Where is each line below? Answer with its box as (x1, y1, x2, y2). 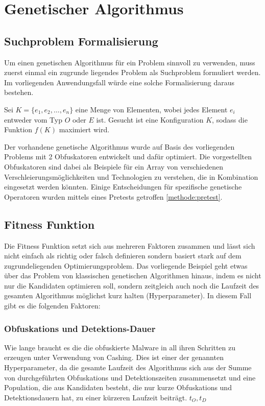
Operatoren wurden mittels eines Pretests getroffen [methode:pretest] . (4, 191, 223, 202)
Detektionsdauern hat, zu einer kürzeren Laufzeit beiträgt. (4, 392, 187, 402)
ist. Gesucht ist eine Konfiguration (96, 114, 204, 125)
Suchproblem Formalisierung (4, 33, 158, 49)
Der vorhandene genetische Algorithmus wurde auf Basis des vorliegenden (4, 141, 235, 152)
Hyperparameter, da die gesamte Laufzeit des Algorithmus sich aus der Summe (4, 362, 252, 373)
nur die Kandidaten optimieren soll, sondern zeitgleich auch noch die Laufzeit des (4, 280, 259, 291)
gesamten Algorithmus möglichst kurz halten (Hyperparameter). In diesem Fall (4, 290, 252, 301)
